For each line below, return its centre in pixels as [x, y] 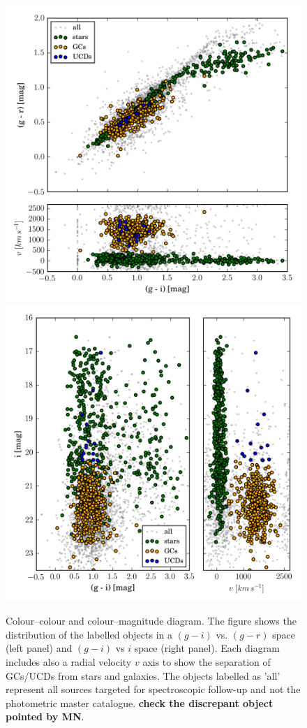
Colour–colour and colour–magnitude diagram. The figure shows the [151, 621]
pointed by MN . [45, 716]
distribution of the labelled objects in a [89, 634]
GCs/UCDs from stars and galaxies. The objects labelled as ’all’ [143, 675]
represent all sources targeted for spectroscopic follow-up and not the [153, 689]
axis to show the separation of [207, 661]
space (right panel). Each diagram [207, 648]
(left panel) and [39, 648]
